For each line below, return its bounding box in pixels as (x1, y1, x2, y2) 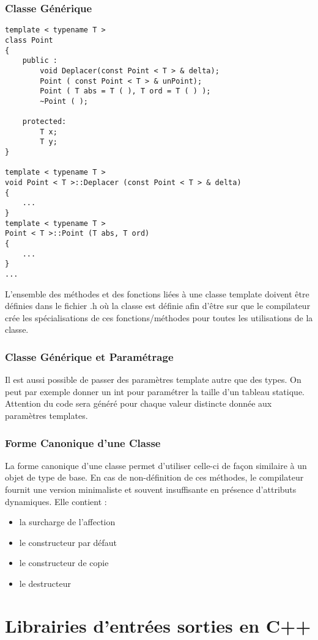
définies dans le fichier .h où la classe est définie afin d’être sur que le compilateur (5, 299, 311, 312)
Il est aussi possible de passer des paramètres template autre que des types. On (5, 373, 301, 386)
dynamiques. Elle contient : (5, 495, 107, 507)
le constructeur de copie (19, 556, 109, 569)
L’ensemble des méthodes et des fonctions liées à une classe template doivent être (5, 287, 309, 300)
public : (22, 56, 57, 65)
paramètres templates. (5, 409, 88, 421)
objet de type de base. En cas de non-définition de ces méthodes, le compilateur (5, 471, 304, 484)
